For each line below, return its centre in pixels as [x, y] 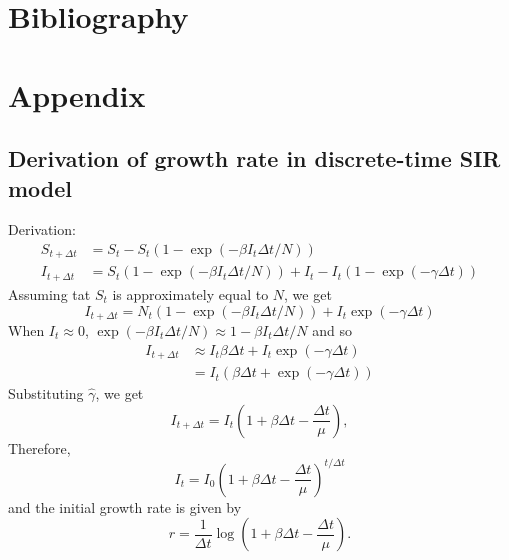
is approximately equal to [190, 293]
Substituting [46, 393]
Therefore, [39, 447]
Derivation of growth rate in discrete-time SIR [254, 158]
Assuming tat [49, 293]
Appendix [77, 94]
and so [332, 329]
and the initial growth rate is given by [125, 506]
